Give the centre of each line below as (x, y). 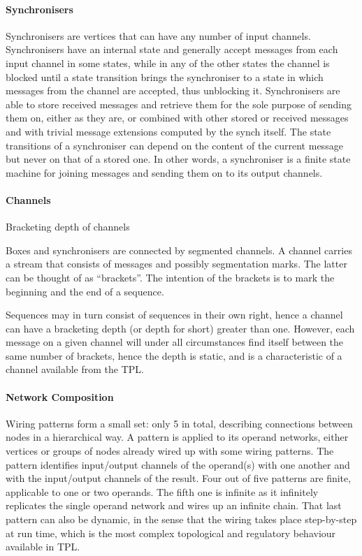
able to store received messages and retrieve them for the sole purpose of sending (179, 104)
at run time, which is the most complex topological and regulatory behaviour (171, 533)
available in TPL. (43, 547)
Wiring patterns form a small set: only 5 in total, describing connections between (179, 423)
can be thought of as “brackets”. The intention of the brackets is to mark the (170, 277)
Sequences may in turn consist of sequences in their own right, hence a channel (174, 315)
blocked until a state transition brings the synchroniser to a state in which (165, 76)
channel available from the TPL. (75, 369)
